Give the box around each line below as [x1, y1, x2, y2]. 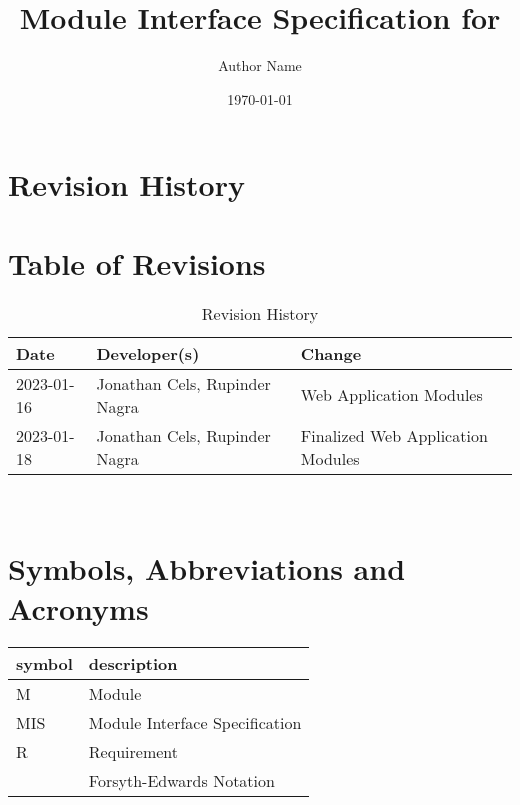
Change [300, 341, 362, 365]
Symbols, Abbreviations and [8, 548, 406, 589]
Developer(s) [96, 341, 200, 365]
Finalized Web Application [300, 423, 488, 447]
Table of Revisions [8, 242, 266, 283]
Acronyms [8, 587, 149, 628]
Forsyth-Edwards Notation [88, 768, 275, 792]
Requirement [88, 739, 178, 763]
